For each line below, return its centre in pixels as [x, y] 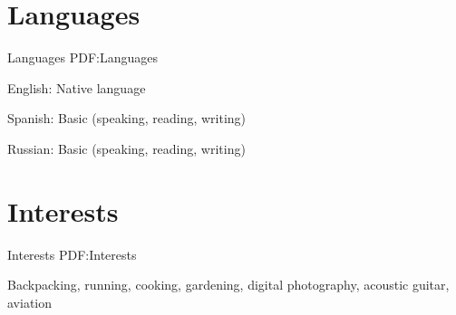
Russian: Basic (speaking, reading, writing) [126, 148]
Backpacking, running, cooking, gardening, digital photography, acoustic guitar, [228, 285]
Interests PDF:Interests [72, 254]
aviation [30, 302]
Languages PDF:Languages [83, 57]
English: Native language [77, 87]
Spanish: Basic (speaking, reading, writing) [127, 118]
